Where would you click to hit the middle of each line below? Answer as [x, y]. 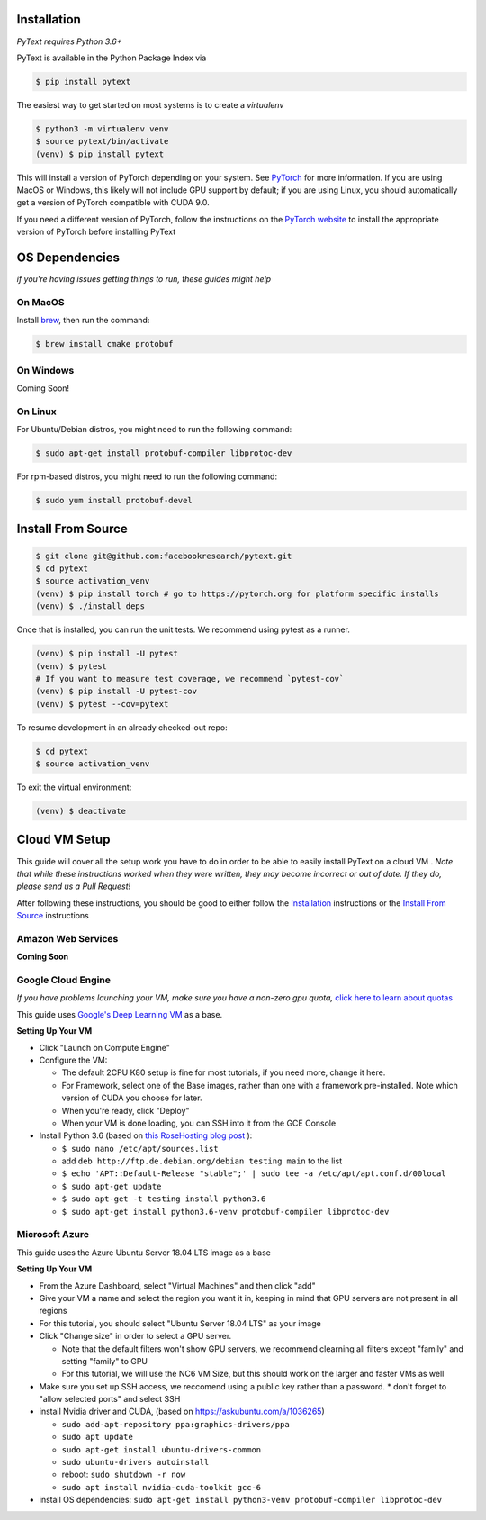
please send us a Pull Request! [74, 886]
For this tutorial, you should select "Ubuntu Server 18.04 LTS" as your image [180, 1323]
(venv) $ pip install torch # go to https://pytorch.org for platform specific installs [238, 593]
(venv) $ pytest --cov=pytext [102, 704]
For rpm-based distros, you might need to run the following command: [147, 476]
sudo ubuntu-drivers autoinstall [135, 1462]
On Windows [45, 370]
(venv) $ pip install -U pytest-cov [117, 692]
